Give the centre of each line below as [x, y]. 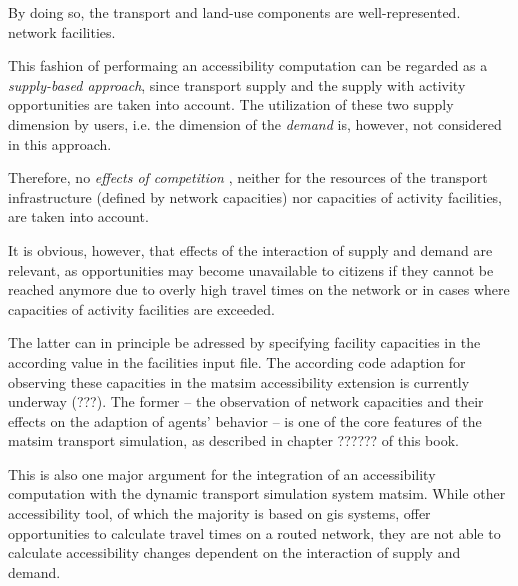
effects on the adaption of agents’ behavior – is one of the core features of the [245, 420]
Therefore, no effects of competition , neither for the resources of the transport [248, 177]
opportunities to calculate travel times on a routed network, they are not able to [254, 532]
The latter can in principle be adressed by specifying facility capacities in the [244, 342]
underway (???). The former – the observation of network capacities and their [246, 401]
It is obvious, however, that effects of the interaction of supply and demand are [250, 249]
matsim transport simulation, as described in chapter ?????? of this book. [233, 440]
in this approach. [60, 143]
